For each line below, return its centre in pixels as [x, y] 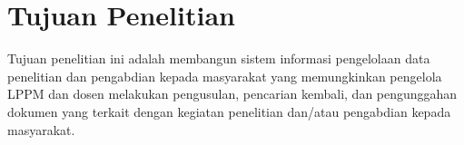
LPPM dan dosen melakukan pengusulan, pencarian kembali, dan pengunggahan [232, 94]
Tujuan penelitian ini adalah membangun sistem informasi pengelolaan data [219, 58]
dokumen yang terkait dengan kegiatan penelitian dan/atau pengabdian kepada [229, 111]
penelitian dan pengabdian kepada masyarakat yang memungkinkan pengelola [225, 76]
